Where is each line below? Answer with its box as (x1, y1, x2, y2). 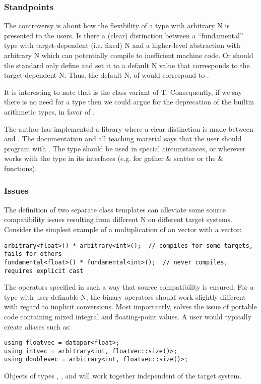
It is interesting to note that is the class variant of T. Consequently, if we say (4, 86, 242, 97)
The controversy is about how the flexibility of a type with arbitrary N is (4, 20, 230, 31)
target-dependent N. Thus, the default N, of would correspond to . (4, 70, 209, 80)
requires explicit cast (4, 267, 84, 275)
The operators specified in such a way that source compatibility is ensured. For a (4, 282, 254, 292)
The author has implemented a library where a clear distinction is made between (4, 123, 253, 134)
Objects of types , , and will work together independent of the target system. (4, 370, 241, 381)
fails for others (4, 250, 62, 258)
